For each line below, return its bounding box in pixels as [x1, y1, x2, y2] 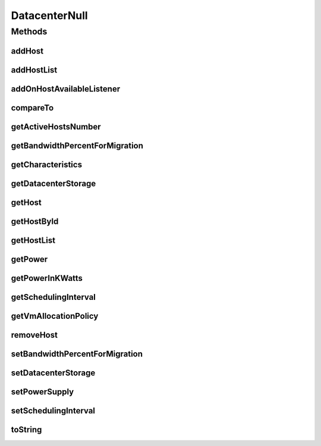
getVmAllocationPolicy [11, 311, 99, 321]
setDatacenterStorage [11, 368, 96, 378]
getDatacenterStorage [11, 178, 96, 188]
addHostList [11, 65, 58, 75]
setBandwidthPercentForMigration [11, 349, 143, 359]
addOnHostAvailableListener [11, 84, 121, 94]
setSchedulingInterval [11, 406, 95, 416]
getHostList [11, 235, 56, 245]
